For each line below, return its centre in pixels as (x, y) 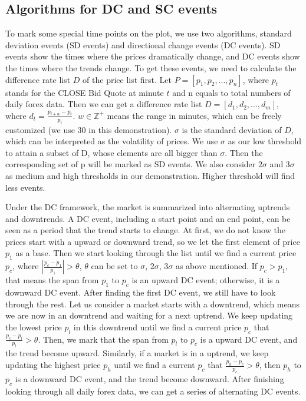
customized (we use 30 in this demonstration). (89, 129)
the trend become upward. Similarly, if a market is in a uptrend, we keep (137, 353)
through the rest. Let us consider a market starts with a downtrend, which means (153, 304)
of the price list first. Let (127, 79)
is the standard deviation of (232, 129)
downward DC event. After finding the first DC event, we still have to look (141, 292)
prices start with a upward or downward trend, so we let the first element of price (153, 241)
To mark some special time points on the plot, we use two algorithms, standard (149, 33)
